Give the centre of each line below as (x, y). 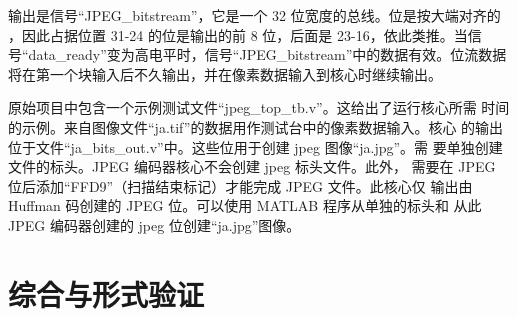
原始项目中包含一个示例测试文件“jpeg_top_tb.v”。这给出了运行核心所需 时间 (259, 107)
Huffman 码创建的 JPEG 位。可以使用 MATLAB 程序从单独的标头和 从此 (245, 205)
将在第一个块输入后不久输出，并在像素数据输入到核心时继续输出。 (225, 73)
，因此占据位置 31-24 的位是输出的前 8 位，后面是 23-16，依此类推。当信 (245, 34)
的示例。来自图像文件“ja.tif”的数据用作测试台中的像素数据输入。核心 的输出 (256, 126)
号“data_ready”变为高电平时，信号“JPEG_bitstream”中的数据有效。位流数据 (257, 54)
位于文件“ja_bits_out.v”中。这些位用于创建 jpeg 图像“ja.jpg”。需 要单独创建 (255, 146)
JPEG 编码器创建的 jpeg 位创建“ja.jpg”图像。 (154, 224)
